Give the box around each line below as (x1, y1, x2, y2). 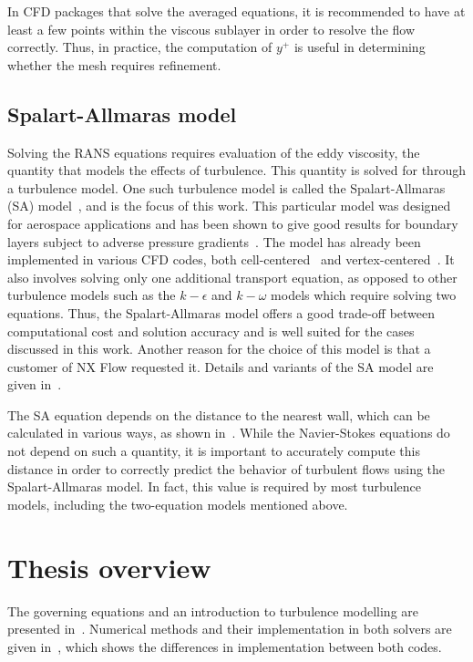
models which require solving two (271, 285, 457, 305)
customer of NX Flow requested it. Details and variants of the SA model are (7, 357, 434, 376)
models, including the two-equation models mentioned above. (7, 494, 348, 513)
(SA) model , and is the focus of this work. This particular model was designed (7, 196, 451, 215)
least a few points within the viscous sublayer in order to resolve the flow (7, 19, 416, 38)
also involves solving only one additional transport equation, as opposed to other (7, 267, 458, 286)
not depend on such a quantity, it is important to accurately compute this (7, 441, 420, 460)
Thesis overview (7, 548, 211, 585)
